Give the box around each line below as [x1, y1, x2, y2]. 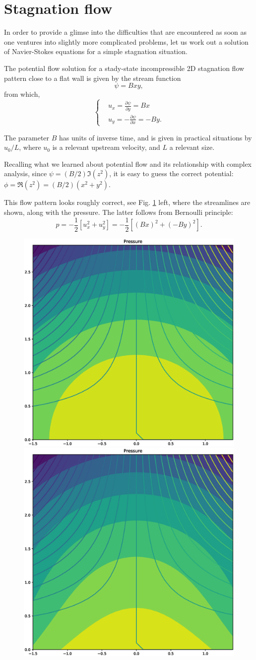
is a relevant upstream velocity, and [52, 142, 160, 152]
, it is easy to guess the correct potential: [109, 168, 234, 179]
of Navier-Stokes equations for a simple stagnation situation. [4, 46, 188, 57]
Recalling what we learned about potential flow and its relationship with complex [4, 158, 252, 169]
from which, [4, 89, 40, 99]
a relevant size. [169, 142, 215, 152]
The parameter [4, 132, 50, 142]
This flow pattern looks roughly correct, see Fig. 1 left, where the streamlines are [4, 197, 251, 207]
